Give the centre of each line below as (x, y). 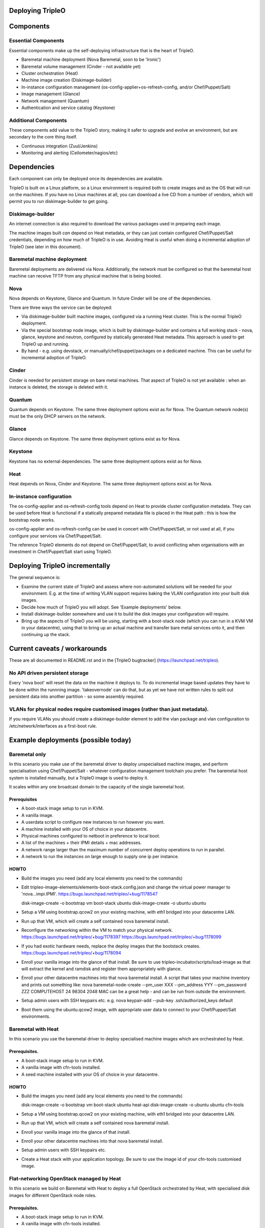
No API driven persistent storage (49, 673)
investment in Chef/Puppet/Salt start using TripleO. (61, 552)
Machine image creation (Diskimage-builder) (66, 80)
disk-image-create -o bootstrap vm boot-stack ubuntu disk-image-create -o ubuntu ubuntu (114, 903)
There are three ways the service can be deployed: (61, 307)
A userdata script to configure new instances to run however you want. (93, 822)
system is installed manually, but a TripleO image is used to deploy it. (79, 778)
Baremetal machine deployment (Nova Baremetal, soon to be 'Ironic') (91, 59)
